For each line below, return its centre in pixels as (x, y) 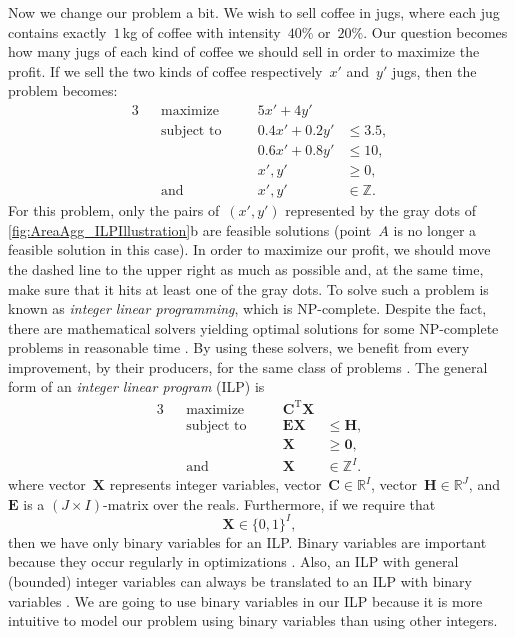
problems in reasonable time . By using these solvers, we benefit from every (239, 347)
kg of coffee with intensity (201, 31)
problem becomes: (63, 90)
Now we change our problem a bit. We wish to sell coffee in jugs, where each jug (254, 12)
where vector (47, 484)
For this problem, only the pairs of (114, 210)
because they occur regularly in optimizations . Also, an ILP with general (233, 561)
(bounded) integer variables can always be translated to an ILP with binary (240, 581)
